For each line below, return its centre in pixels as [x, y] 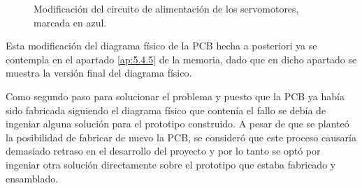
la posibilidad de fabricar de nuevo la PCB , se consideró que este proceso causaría [181, 137]
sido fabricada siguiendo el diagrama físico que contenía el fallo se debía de [166, 110]
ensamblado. [32, 178]
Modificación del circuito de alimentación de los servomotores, [166, 8]
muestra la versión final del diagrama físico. [99, 73]
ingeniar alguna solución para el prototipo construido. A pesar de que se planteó [178, 124]
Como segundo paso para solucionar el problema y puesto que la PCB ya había [175, 96]
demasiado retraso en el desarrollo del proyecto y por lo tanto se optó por [163, 151]
